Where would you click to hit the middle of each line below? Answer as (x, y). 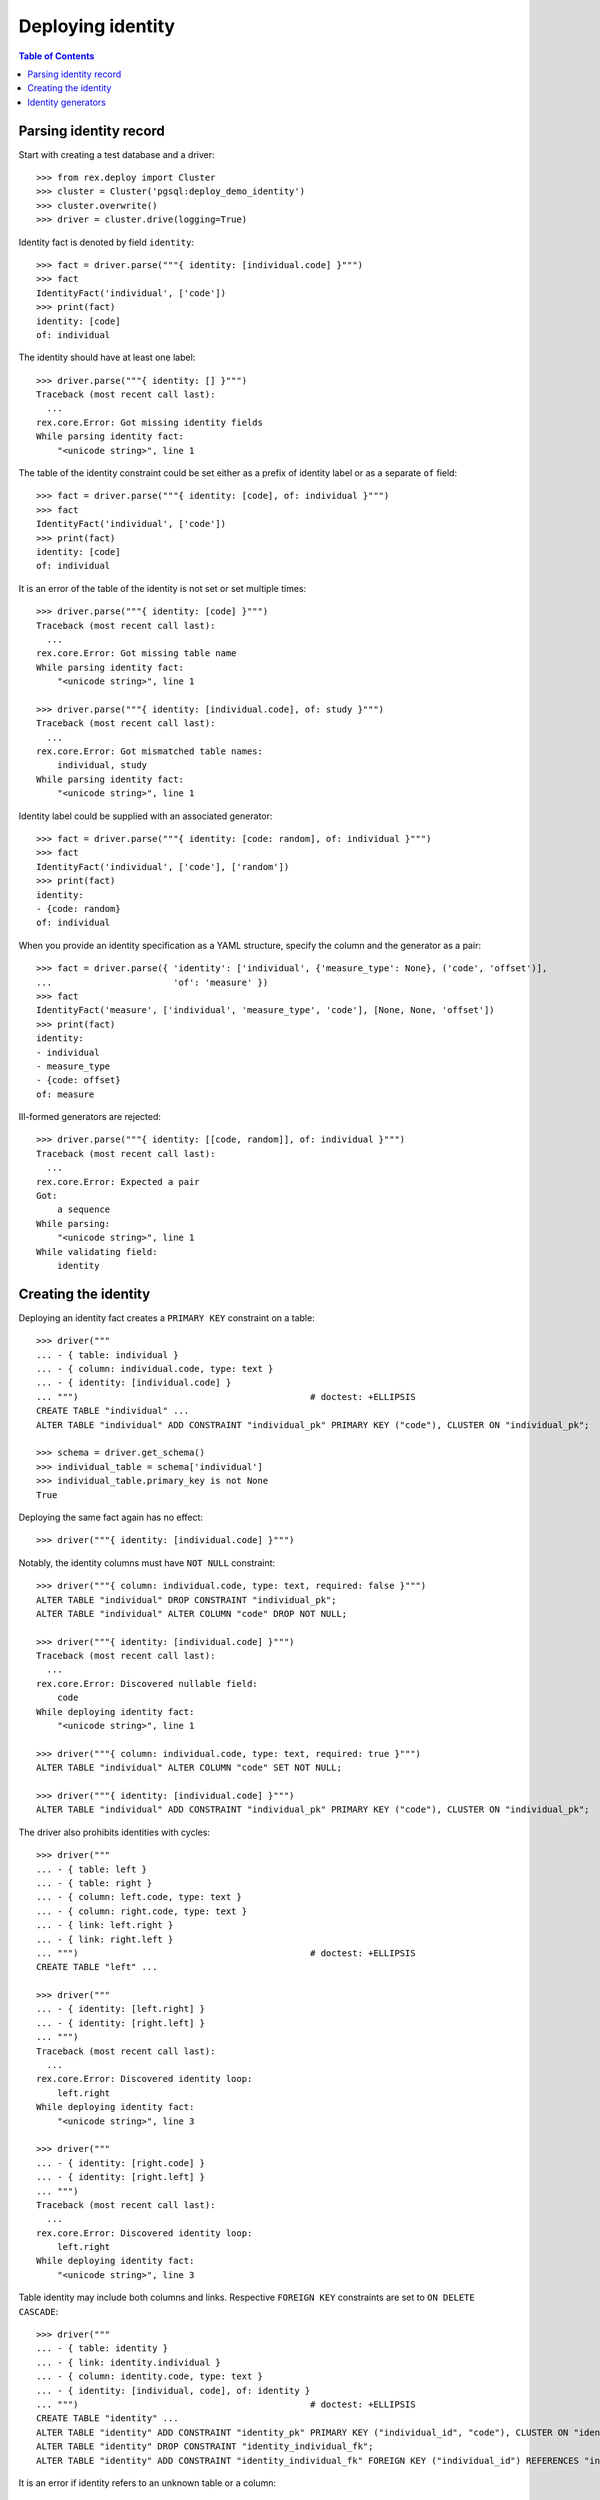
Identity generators (67, 102)
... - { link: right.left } (105, 1939)
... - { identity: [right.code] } (120, 2163)
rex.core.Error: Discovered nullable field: (147, 1683)
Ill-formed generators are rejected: (90, 1117)
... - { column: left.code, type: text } (139, 1897)
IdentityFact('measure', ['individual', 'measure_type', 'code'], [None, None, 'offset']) (265, 1010)
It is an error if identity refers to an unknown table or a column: (147, 2482)
